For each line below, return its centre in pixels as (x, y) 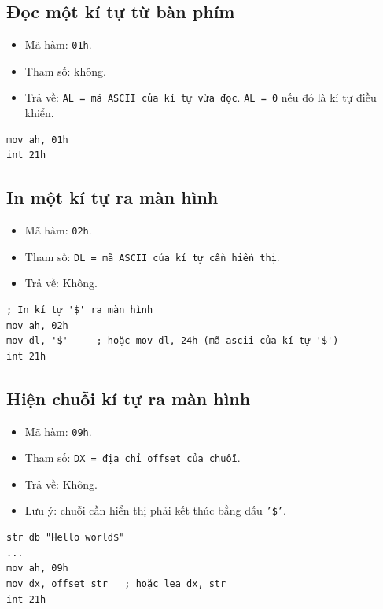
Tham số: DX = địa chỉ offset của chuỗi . (133, 458)
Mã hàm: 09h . (58, 431)
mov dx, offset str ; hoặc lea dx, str (116, 583)
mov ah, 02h (37, 325)
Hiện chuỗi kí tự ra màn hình (129, 398)
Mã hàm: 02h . (58, 230)
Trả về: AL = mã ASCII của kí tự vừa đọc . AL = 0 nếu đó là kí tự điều (201, 97)
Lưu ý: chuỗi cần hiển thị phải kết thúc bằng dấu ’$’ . (155, 510)
